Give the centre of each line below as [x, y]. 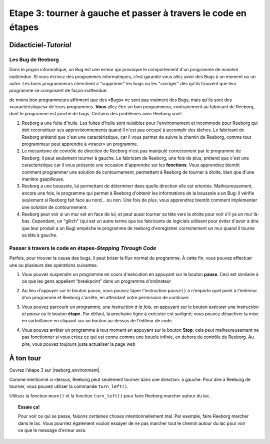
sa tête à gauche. [39, 235]
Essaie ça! [29, 407]
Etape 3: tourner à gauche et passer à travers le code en [128, 13]
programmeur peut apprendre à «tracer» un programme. [80, 144]
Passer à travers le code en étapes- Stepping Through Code [83, 248]
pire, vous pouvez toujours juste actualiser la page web [79, 344]
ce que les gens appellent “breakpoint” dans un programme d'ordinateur [96, 281]
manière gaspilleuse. [43, 179]
